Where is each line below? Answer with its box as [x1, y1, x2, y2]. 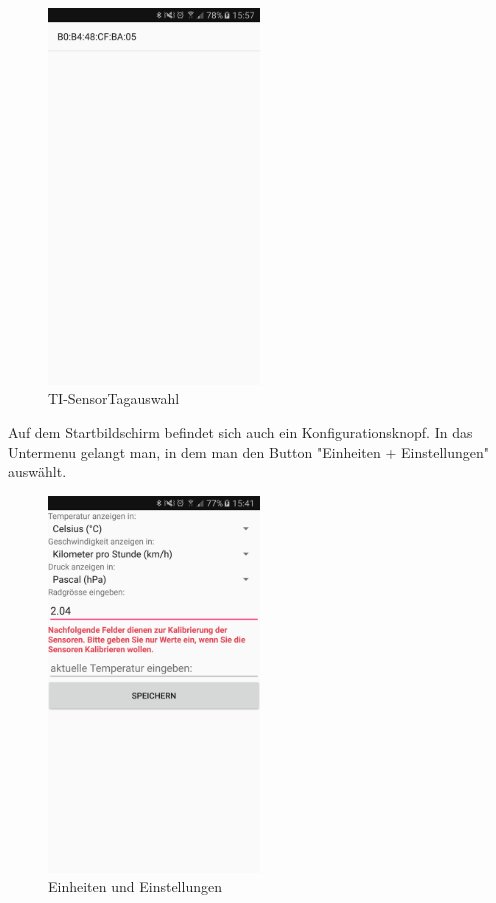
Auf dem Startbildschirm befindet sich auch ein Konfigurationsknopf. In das [8, 422, 473, 443]
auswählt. [8, 461, 67, 482]
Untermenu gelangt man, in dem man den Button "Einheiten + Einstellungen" [8, 441, 489, 462]
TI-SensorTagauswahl [48, 388, 180, 409]
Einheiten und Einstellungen [48, 876, 222, 897]
